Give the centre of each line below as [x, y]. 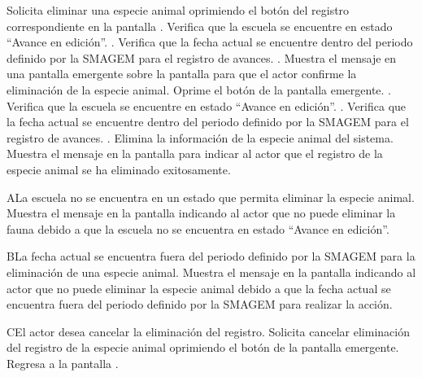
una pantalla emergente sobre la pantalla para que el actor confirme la [182, 74]
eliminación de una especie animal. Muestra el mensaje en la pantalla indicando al [211, 272]
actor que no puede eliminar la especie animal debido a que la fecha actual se [199, 288]
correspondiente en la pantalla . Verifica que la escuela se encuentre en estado [200, 26]
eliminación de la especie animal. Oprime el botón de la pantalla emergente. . [199, 89]
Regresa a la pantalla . [63, 363]
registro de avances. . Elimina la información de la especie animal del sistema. [200, 137]
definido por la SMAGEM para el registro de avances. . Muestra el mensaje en [202, 57]
